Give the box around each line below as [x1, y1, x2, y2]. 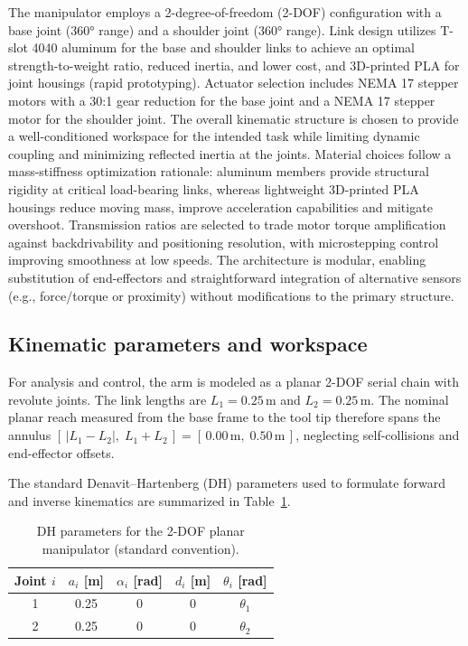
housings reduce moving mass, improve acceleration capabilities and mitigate [8, 197, 433, 216]
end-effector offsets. [8, 443, 115, 462]
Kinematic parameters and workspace [8, 330, 368, 358]
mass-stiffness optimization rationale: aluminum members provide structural [8, 162, 429, 181]
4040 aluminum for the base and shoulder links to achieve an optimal [32, 38, 415, 57]
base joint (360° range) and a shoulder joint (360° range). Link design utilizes [8, 20, 436, 39]
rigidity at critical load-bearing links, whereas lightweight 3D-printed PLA [8, 179, 419, 198]
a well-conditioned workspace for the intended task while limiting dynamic [8, 126, 420, 145]
